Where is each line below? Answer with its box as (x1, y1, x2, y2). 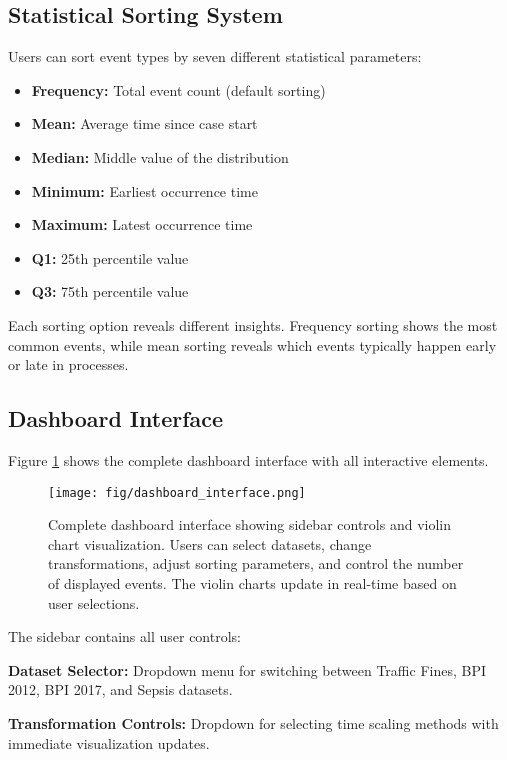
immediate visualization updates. (8, 732, 210, 753)
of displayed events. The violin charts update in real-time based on (48, 572, 457, 593)
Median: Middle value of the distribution (31, 146, 289, 167)
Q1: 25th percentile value (31, 247, 189, 268)
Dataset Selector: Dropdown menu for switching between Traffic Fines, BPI (8, 659, 486, 680)
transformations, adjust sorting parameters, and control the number (48, 553, 464, 574)
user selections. (48, 592, 140, 613)
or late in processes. (8, 354, 129, 375)
